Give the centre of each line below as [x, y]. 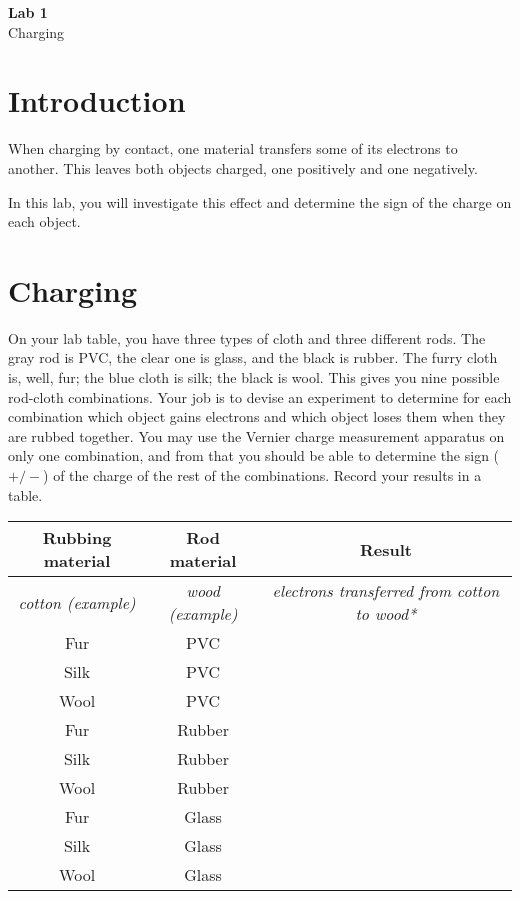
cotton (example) [77, 602]
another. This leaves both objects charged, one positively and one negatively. [243, 167]
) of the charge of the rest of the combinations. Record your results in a [262, 474]
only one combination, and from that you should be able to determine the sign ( [254, 455]
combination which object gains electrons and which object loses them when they [257, 416]
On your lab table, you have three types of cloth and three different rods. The [247, 337]
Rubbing [77, 538]
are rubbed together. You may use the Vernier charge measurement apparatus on [256, 435]
